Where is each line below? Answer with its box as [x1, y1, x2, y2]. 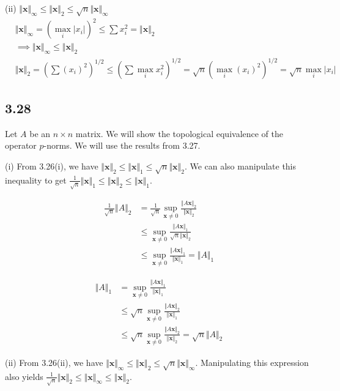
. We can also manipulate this [184, 160, 297, 173]
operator [5, 139, 37, 152]
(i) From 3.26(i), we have [5, 160, 98, 173]
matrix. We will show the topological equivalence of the [75, 127, 284, 140]
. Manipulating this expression [195, 356, 309, 368]
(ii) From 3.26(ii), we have [5, 356, 103, 368]
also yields [5, 370, 43, 382]
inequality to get [5, 173, 67, 186]
